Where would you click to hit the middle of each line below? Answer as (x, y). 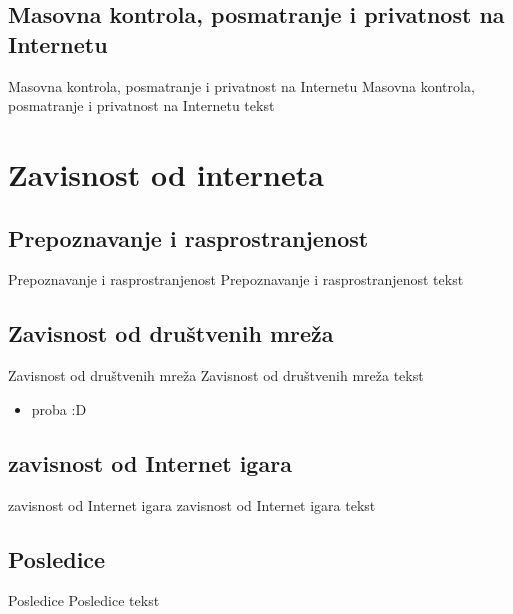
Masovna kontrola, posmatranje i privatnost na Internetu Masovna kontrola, (241, 85)
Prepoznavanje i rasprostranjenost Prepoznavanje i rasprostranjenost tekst (236, 279)
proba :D (59, 408)
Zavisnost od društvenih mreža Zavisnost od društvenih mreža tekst (216, 375)
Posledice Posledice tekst (84, 600)
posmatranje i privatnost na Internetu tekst (141, 105)
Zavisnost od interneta (166, 173)
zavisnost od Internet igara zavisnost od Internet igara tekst (192, 504)
